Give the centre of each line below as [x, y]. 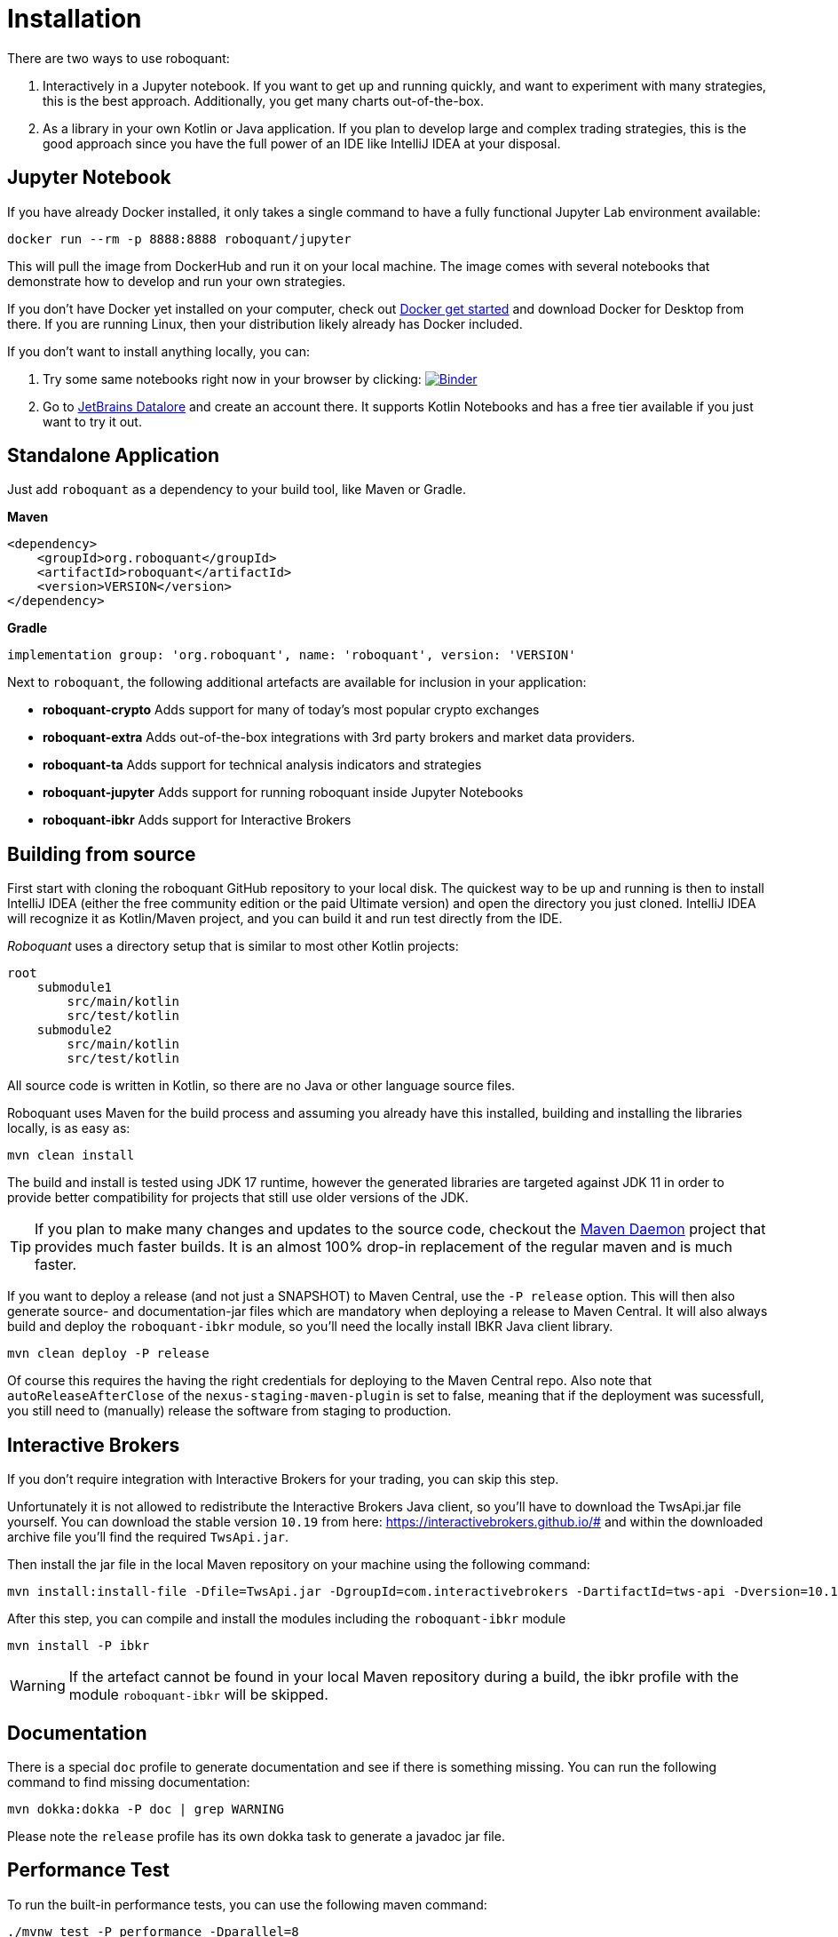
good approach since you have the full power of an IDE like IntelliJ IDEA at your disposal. [302, 143]
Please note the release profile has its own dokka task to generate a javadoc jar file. [256, 1836]
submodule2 [75, 1030]
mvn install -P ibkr [79, 1646]
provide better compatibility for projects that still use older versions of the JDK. [238, 1198]
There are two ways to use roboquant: [119, 58]
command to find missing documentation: [129, 1782]
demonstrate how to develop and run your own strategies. [177, 281]
